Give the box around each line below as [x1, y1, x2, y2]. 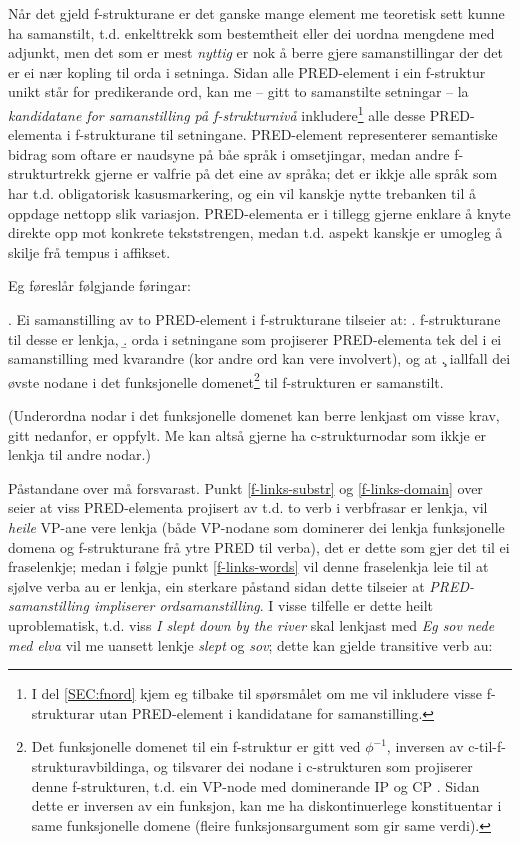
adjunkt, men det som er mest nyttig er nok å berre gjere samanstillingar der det [8, 42, 503, 63]
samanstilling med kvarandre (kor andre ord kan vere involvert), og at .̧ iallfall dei [8, 348, 511, 369]
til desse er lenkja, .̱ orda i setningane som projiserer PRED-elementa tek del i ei [8, 328, 502, 349]
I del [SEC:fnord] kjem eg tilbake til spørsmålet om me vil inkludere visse [31, 683, 482, 704]
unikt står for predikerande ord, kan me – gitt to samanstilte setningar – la [8, 81, 469, 102]
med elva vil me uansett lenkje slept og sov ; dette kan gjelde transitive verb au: [8, 634, 493, 655]
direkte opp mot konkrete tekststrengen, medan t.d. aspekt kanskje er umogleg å [8, 222, 503, 243]
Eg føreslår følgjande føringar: [8, 275, 191, 296]
